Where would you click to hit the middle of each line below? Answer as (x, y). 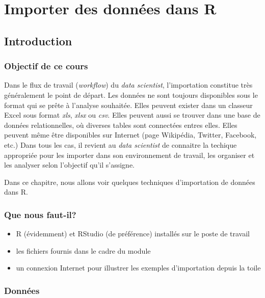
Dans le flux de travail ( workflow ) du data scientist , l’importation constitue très (128, 85)
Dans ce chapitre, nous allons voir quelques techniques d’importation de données (130, 182)
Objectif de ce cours (46, 66)
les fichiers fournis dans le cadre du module (83, 250)
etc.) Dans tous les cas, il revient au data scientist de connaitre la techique (121, 144)
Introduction (38, 40)
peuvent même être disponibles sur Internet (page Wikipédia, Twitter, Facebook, (130, 135)
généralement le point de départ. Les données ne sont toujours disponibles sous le (131, 94)
